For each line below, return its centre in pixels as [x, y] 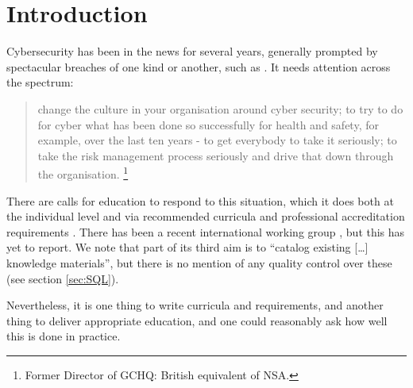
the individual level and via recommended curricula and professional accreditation [206, 216]
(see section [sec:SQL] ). [63, 278]
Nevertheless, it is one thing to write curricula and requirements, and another [195, 305]
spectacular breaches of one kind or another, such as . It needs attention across [199, 66]
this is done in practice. [64, 336]
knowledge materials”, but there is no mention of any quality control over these [199, 262]
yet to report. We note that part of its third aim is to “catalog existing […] [187, 247]
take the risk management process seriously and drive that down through [216, 155]
